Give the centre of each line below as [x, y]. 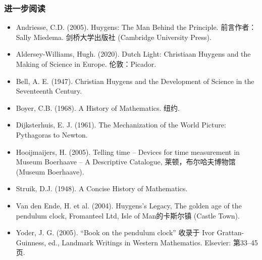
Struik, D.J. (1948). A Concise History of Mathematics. [102, 188]
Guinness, [31, 242]
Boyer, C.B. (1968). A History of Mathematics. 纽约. [98, 107]
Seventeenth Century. [49, 91]
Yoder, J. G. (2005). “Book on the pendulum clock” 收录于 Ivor [115, 232]
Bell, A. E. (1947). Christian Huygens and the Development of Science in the [135, 81]
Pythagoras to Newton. [52, 134]
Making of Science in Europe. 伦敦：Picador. [86, 64]
